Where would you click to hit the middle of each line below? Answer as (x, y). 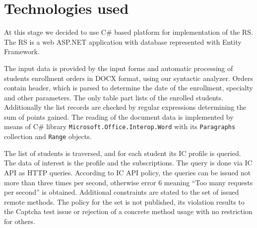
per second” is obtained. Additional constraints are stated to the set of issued (122, 192)
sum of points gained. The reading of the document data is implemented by (119, 116)
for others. (20, 221)
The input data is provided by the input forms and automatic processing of (119, 68)
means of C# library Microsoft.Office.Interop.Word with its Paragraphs (120, 126)
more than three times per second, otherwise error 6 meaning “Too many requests (128, 182)
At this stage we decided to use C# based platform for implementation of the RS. (128, 32)
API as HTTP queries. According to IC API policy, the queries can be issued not (128, 172)
